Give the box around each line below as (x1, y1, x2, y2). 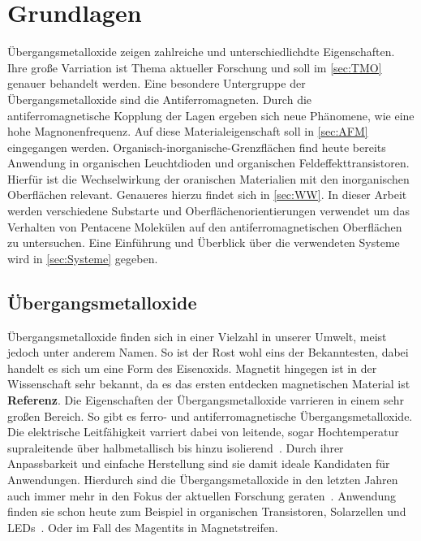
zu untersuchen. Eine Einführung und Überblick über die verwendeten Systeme (7, 234, 400, 251)
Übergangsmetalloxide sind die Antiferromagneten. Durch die (7, 90, 312, 107)
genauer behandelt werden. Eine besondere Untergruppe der (7, 75, 306, 92)
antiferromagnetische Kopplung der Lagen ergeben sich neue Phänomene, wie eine (7, 106, 415, 123)
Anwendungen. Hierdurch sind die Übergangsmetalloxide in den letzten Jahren (7, 470, 398, 487)
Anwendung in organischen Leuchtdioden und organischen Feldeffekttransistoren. (7, 154, 410, 171)
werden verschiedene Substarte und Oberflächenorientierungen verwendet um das (7, 202, 410, 219)
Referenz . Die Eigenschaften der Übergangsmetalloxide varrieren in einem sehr (7, 392, 404, 409)
